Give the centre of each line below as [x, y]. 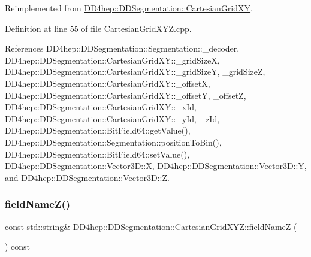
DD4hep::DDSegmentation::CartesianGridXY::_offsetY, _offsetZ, [126, 95]
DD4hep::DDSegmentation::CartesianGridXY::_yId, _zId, [112, 118]
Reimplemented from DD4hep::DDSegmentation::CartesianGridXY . [129, 8]
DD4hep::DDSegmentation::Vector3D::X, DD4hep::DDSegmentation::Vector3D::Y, [156, 166]
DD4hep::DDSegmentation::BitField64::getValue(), [98, 130]
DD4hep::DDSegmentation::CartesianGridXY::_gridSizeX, [112, 60]
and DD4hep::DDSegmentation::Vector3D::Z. [87, 177]
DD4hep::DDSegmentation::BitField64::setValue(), [97, 154]
